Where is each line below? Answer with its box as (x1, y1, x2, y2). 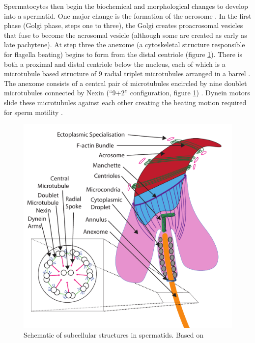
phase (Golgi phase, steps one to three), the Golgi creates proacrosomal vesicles (4, 20, 243, 30)
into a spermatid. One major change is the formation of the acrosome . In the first (4, 10, 252, 21)
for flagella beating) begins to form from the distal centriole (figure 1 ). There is (4, 49, 243, 59)
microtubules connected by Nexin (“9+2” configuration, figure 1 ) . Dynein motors (4, 87, 250, 98)
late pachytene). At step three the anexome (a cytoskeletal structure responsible (4, 39, 245, 50)
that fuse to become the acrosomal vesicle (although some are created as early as (4, 29, 247, 40)
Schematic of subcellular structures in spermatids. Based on (24, 330, 203, 340)
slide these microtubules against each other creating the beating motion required (4, 97, 247, 107)
